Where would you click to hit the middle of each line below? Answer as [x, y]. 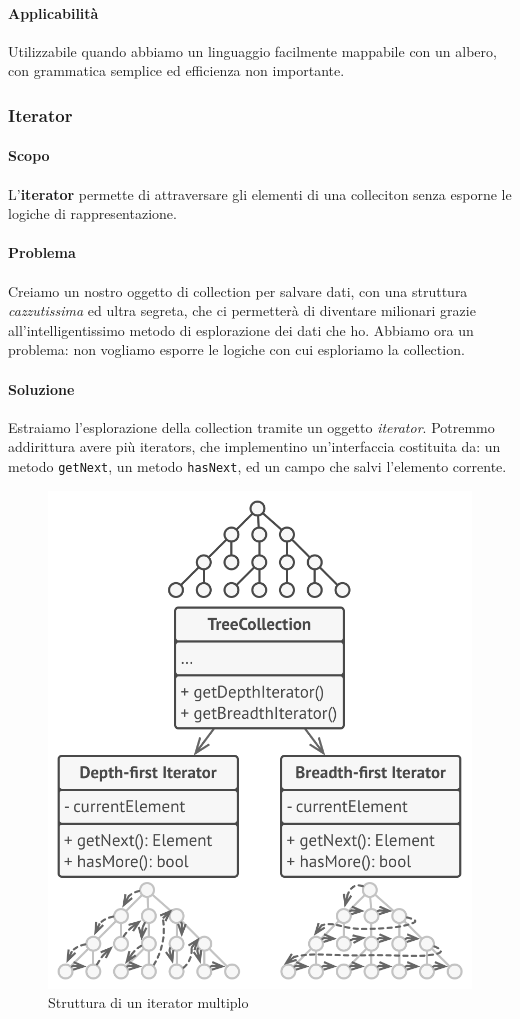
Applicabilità [53, 12]
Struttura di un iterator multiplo [148, 1002]
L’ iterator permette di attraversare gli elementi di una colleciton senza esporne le [260, 193]
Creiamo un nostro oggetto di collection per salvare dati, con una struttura [238, 290]
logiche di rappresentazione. [92, 213]
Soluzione [41, 388]
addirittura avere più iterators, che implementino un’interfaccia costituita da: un [254, 446]
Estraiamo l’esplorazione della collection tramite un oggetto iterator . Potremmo [251, 426]
